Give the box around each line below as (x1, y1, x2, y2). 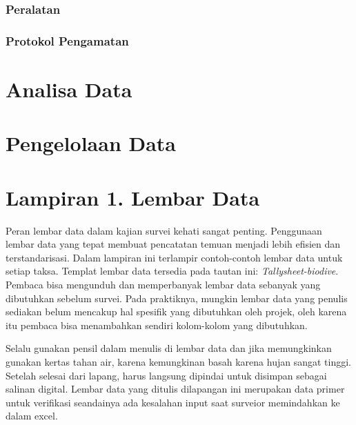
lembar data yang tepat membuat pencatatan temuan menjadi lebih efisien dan (6, 237, 341, 251)
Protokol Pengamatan (6, 32, 129, 49)
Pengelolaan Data (6, 129, 177, 157)
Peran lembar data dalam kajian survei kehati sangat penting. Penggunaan (6, 223, 322, 237)
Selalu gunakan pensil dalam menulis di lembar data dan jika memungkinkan (6, 341, 332, 355)
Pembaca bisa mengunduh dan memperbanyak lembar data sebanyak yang (6, 277, 321, 291)
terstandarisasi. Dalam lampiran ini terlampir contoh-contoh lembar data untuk (6, 250, 343, 264)
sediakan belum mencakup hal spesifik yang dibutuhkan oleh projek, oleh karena (6, 304, 347, 319)
